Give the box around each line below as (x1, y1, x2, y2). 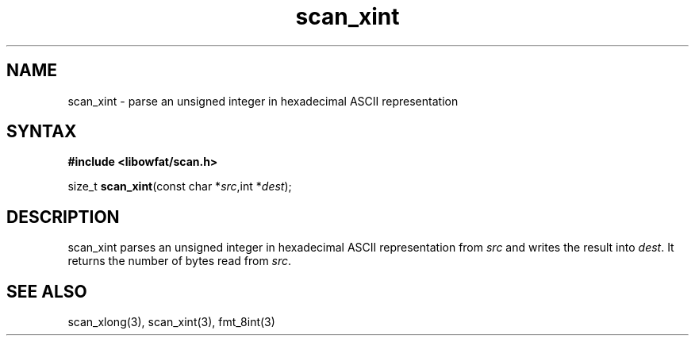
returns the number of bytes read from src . (67, 254, 292, 268)
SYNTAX (6, 121, 77, 142)
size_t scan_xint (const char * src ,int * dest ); (67, 179, 292, 194)
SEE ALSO (6, 281, 87, 302)
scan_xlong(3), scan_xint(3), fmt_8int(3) (67, 315, 275, 329)
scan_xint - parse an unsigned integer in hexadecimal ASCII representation (67, 94, 459, 108)
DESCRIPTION (6, 206, 120, 227)
